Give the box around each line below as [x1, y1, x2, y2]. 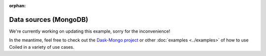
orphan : [9, 3, 26, 8]
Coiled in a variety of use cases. [9, 44, 75, 50]
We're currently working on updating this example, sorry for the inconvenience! [9, 28, 170, 34]
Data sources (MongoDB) [9, 15, 89, 24]
